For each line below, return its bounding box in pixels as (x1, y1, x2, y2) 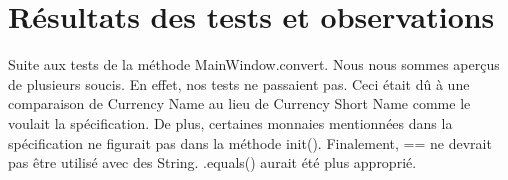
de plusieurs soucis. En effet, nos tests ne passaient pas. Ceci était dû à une (8, 73, 470, 94)
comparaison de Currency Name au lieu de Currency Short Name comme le (8, 93, 471, 114)
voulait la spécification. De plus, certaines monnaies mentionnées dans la (8, 112, 453, 133)
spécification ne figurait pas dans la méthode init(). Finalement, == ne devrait (8, 132, 492, 153)
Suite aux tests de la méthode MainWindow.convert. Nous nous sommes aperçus (8, 54, 500, 75)
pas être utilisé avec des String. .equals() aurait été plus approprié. (8, 152, 417, 173)
